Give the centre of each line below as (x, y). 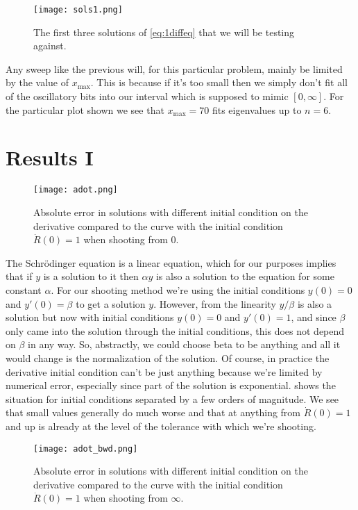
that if (19, 276)
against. (50, 46)
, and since (314, 317)
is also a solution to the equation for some (245, 276)
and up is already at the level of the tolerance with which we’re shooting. (161, 426)
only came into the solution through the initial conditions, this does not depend (175, 330)
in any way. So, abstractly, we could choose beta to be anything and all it (184, 344)
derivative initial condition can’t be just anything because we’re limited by (164, 371)
